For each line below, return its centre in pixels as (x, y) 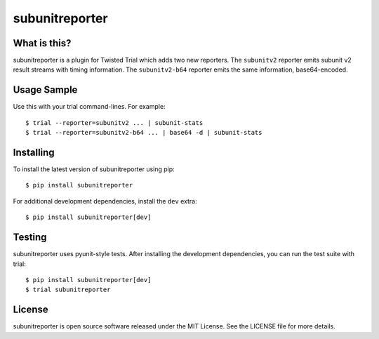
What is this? (42, 43)
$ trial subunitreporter (68, 290)
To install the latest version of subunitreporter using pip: (94, 169)
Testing (30, 238)
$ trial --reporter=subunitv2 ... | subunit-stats (114, 122)
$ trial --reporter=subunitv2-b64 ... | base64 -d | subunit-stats (144, 133)
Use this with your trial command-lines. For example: (89, 107)
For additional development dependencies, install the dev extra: (105, 201)
